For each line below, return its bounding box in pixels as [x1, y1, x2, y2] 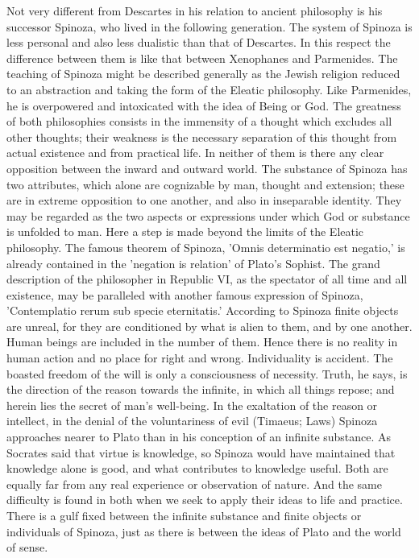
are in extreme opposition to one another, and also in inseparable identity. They [6, 192, 402, 209]
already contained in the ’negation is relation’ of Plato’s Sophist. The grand [6, 254, 380, 271]
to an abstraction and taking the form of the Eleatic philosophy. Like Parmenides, [6, 81, 412, 97]
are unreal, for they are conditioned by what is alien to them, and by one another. [6, 317, 413, 334]
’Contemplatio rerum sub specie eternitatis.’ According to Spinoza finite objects [6, 302, 399, 319]
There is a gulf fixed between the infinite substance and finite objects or [6, 507, 362, 523]
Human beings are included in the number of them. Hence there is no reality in [6, 333, 398, 350]
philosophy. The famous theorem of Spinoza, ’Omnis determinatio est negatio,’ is [6, 238, 405, 255]
